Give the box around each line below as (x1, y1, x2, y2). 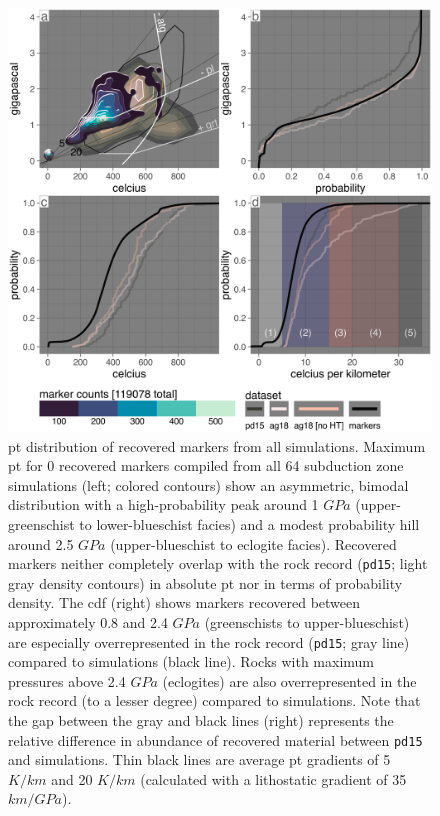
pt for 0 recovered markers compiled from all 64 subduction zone (8, 455, 404, 476)
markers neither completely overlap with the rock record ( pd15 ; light (8, 553, 428, 574)
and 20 (51, 768, 93, 789)
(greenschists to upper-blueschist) (204, 612, 410, 632)
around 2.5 (8, 533, 74, 554)
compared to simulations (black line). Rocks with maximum (8, 651, 375, 672)
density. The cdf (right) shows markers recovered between (8, 592, 361, 613)
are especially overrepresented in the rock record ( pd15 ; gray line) (8, 631, 410, 652)
